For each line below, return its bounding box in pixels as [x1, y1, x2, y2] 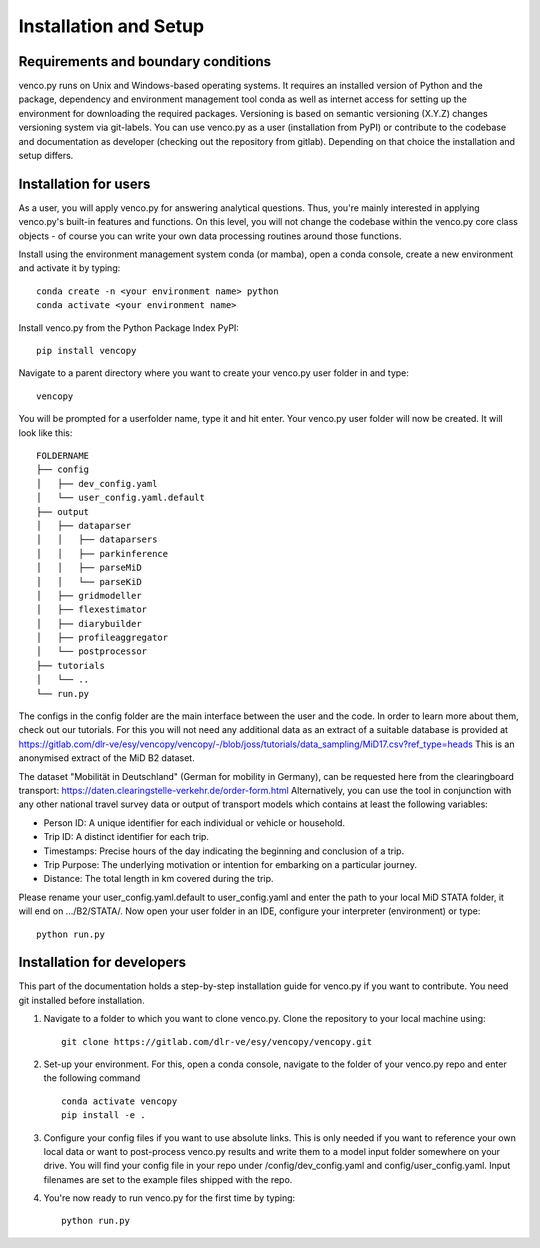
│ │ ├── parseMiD [36, 562, 142, 574]
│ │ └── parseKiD [36, 576, 142, 587]
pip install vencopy [36, 345, 137, 357]
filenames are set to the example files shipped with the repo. [43, 1173, 293, 1185]
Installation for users [18, 175, 151, 192]
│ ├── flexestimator [36, 604, 148, 615]
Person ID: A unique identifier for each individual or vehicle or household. [43, 816, 345, 829]
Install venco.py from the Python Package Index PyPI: [18, 321, 240, 334]
